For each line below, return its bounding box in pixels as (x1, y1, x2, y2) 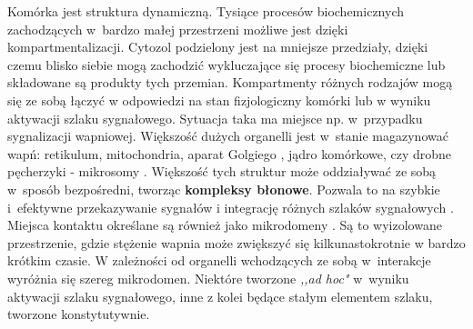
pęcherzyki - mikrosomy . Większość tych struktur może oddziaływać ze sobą (7, 162, 437, 181)
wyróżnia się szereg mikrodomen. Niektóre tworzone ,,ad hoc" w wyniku (7, 268, 409, 287)
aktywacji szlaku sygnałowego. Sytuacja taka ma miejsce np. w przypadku (7, 108, 423, 127)
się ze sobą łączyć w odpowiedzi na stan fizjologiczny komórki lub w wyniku (7, 90, 431, 109)
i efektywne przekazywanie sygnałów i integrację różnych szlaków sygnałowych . (7, 197, 454, 216)
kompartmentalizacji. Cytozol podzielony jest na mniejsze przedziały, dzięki (7, 37, 428, 56)
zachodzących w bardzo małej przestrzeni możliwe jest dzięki (7, 19, 348, 38)
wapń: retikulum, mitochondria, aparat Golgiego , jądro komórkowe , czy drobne (7, 144, 452, 163)
